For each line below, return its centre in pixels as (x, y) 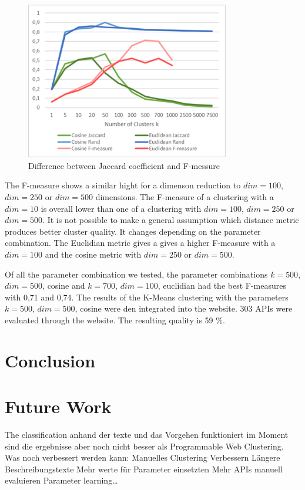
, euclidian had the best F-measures (222, 285)
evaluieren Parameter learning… (61, 480)
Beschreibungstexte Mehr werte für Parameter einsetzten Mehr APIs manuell (144, 469)
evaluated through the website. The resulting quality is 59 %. (115, 320)
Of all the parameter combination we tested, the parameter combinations (136, 274)
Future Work (58, 406)
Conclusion (50, 360)
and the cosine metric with (93, 254)
